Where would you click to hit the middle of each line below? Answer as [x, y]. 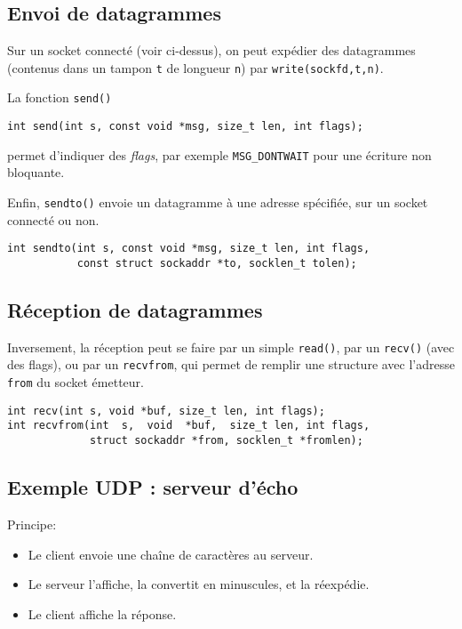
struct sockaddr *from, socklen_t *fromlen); [227, 441]
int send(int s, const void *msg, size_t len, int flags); [185, 127]
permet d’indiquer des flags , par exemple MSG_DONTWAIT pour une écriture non [219, 154]
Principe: [32, 524]
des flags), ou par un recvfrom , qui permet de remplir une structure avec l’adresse [231, 364]
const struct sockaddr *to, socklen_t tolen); [217, 263]
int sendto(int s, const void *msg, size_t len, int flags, [189, 249]
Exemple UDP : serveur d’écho [153, 487]
